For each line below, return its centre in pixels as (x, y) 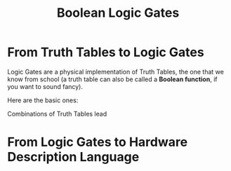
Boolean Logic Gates (118, 13)
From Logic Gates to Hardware (98, 142)
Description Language (73, 157)
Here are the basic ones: (43, 100)
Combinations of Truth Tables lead (57, 114)
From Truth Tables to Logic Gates (106, 52)
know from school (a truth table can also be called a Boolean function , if (112, 79)
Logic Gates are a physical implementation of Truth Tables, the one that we (116, 71)
